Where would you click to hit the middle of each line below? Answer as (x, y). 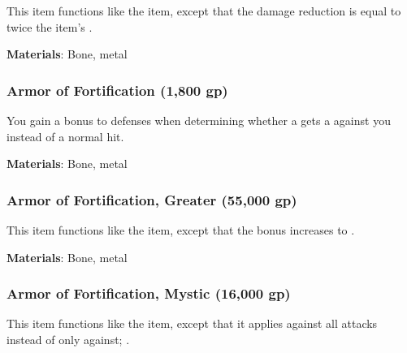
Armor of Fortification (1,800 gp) (117, 90)
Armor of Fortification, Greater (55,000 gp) (152, 199)
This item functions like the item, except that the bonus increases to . (181, 230)
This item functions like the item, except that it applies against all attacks (192, 323)
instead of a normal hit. (65, 136)
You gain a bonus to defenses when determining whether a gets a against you (199, 120)
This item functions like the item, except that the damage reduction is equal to (204, 11)
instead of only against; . (68, 339)
